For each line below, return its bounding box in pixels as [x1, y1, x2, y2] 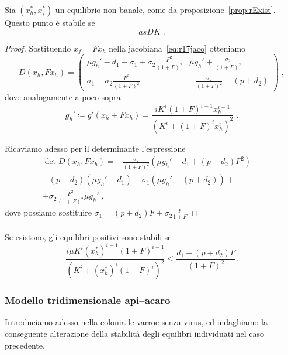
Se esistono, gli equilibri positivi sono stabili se [5, 230, 172, 243]
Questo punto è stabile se [5, 16, 95, 28]
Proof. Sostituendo [5, 42, 71, 54]
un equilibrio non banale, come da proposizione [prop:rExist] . [55, 4, 276, 15]
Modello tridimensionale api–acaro [5, 293, 171, 308]
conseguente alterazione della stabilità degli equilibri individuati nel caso [5, 327, 265, 340]
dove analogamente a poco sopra [5, 91, 121, 103]
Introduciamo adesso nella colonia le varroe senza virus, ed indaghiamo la [5, 316, 268, 328]
